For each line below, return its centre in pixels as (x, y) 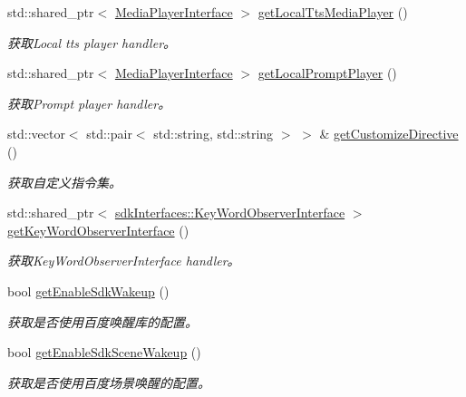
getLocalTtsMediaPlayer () (333, 12)
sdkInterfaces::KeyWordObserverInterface (230, 213)
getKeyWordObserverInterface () (98, 230)
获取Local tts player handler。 (92, 42)
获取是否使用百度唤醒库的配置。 (102, 321)
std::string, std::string (214, 134)
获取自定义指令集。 (64, 182)
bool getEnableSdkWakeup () (88, 290)
